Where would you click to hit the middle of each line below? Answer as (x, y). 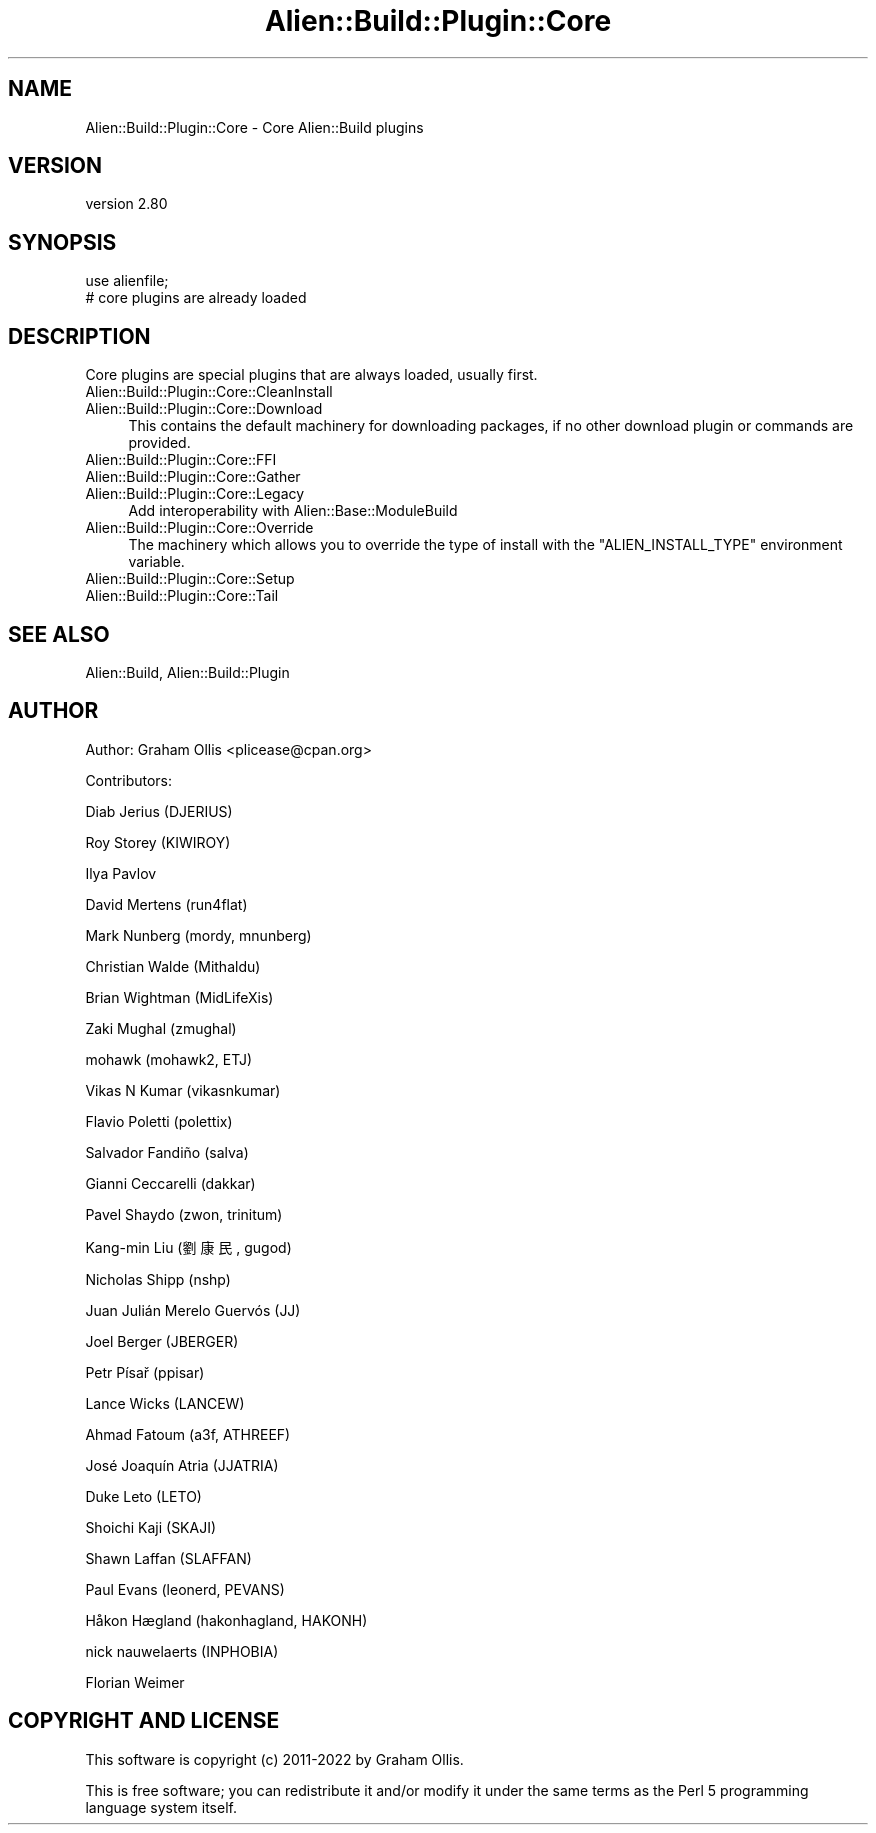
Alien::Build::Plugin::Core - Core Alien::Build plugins (254, 127)
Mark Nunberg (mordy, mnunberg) (198, 935)
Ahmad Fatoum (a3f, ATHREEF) (188, 1434)
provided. (159, 443)
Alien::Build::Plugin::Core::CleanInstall (209, 392)
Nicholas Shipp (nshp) (158, 1279)
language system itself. (161, 1807)
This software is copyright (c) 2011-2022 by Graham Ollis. (274, 1759)
